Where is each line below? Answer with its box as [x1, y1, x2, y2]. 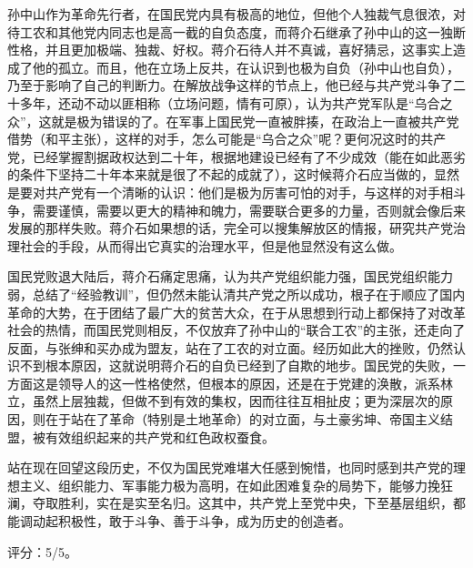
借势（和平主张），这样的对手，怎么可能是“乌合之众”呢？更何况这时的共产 [7, 129, 447, 148]
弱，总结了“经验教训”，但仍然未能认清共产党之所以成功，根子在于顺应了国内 [7, 284, 466, 303]
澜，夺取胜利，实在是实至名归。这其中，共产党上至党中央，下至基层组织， [7, 493, 453, 512]
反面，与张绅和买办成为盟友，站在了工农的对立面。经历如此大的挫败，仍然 [7, 338, 453, 357]
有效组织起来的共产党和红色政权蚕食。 [45, 427, 275, 446]
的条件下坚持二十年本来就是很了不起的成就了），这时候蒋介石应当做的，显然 [7, 165, 459, 184]
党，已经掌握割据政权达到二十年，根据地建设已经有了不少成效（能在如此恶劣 [7, 147, 466, 166]
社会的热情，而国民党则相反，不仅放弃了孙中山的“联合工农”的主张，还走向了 [7, 320, 466, 340]
